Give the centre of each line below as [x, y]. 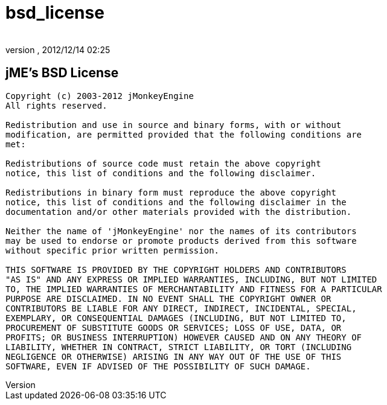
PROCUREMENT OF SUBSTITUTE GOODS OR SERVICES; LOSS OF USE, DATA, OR [174, 327]
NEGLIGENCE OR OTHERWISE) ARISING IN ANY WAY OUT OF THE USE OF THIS [174, 356]
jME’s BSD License [62, 73]
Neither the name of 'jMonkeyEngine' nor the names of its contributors [181, 231]
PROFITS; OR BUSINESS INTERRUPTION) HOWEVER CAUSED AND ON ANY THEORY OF [184, 337]
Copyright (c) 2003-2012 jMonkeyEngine [100, 96]
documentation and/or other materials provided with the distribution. [179, 212]
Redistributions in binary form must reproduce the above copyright [171, 192]
